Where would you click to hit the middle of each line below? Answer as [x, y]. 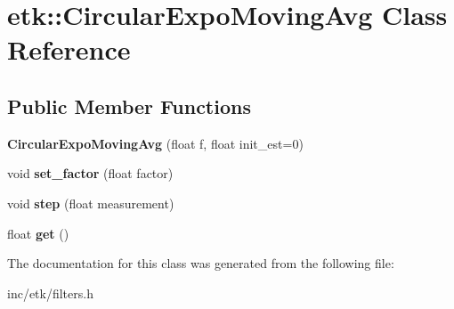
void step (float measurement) [91, 203]
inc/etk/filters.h [50, 293]
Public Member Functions [129, 106]
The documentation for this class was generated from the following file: [201, 263]
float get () [38, 233]
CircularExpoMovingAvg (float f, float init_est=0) [155, 143]
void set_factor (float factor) [90, 173]
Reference [69, 49]
